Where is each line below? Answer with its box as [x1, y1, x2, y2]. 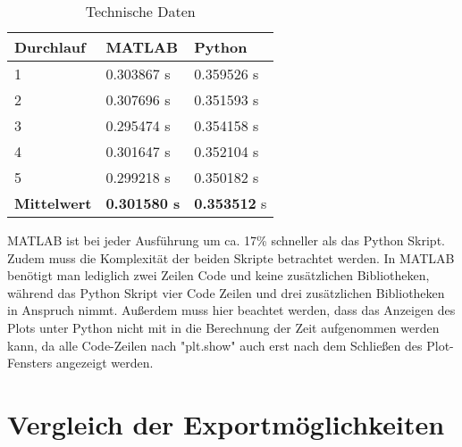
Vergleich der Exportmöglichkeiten [7, 405, 445, 442]
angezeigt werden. [55, 353, 154, 372]
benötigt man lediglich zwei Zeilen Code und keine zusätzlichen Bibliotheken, [7, 266, 430, 285]
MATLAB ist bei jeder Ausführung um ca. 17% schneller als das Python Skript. [7, 231, 445, 249]
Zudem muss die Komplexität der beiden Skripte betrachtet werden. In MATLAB [7, 248, 455, 267]
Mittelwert [14, 193, 92, 213]
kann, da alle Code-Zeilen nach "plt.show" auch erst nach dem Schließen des [7, 335, 423, 354]
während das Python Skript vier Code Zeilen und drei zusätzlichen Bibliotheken [7, 283, 445, 302]
